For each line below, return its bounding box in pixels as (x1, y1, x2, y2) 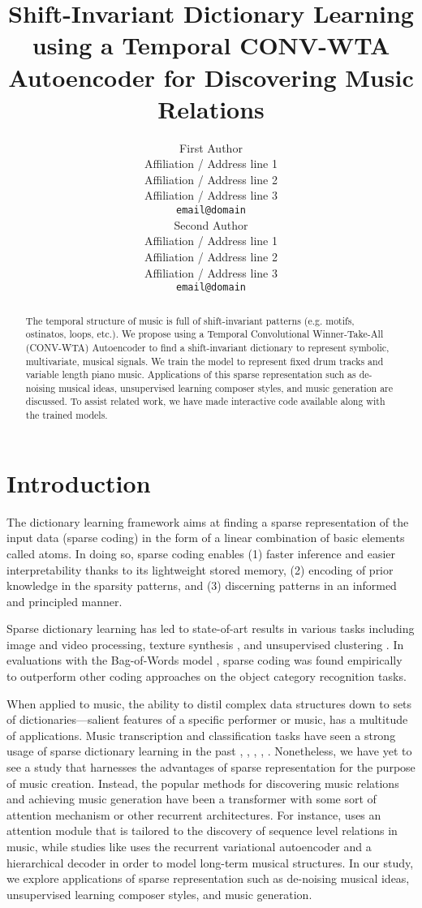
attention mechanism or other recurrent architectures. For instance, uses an (6, 806, 381, 823)
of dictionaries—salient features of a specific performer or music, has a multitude (6, 711, 408, 728)
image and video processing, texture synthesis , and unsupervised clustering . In (6, 635, 404, 652)
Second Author (174, 216, 248, 233)
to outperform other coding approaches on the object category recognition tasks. (6, 668, 407, 685)
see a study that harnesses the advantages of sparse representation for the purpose (6, 759, 416, 776)
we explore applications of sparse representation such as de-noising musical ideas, (6, 870, 410, 887)
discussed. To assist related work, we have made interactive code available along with (25, 394, 385, 408)
